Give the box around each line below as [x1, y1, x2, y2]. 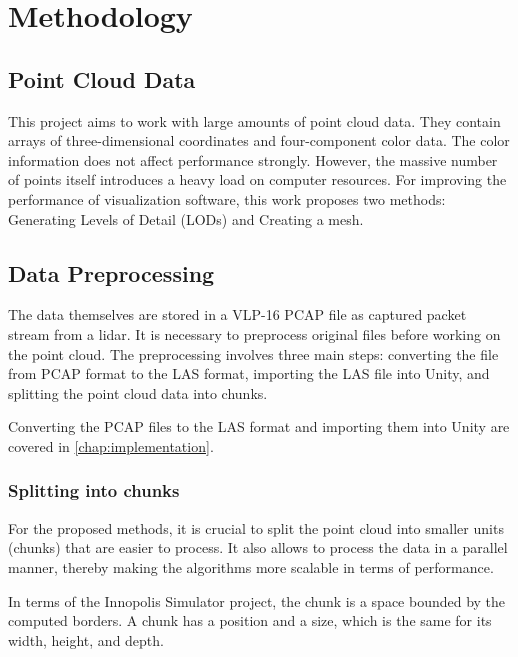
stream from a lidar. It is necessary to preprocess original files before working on [8, 323, 501, 344]
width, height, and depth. [8, 629, 164, 650]
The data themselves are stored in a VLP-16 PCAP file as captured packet [8, 304, 467, 325]
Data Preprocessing [8, 257, 215, 288]
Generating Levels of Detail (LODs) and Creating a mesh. [8, 208, 364, 229]
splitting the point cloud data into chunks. [8, 382, 268, 403]
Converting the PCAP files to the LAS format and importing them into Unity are [8, 416, 510, 437]
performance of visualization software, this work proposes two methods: [8, 188, 446, 209]
